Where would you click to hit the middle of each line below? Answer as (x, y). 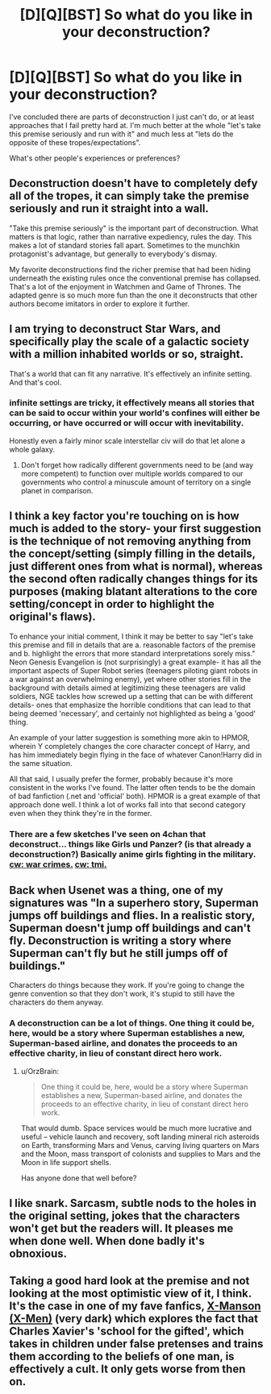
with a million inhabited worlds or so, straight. (127, 354)
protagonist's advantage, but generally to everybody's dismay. (113, 254)
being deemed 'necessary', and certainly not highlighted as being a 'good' (133, 713)
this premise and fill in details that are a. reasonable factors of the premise (133, 645)
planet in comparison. (57, 490)
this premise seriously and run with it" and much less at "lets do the (121, 134)
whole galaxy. (32, 449)
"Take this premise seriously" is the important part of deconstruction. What (134, 228)
